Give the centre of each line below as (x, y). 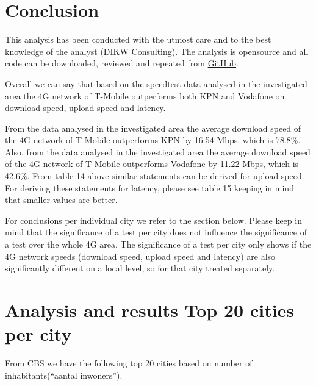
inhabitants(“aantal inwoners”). (64, 375)
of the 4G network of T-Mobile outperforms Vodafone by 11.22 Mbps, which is (152, 164)
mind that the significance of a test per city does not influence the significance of (156, 232)
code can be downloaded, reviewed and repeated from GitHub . (122, 63)
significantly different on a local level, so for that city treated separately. (140, 268)
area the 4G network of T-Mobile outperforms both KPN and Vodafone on (145, 95)
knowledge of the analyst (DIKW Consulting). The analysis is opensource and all (157, 51)
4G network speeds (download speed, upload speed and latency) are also (140, 256)
